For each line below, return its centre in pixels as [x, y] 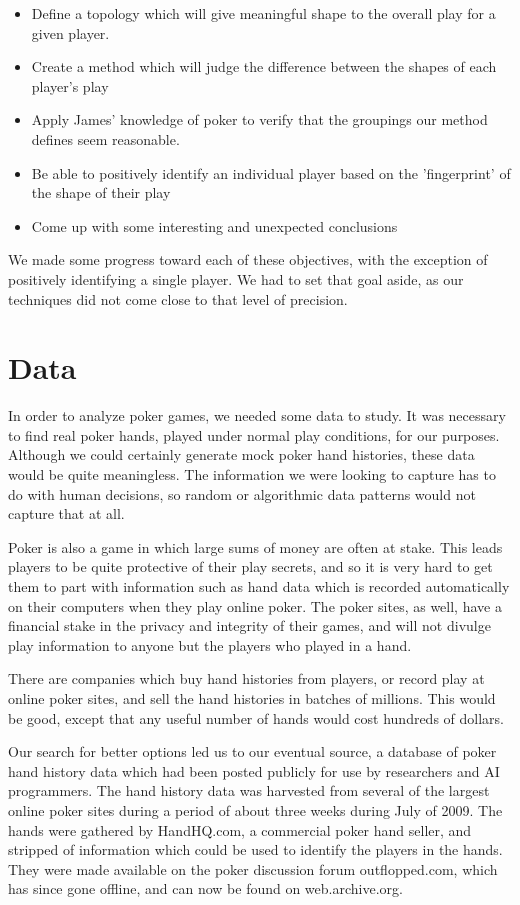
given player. [70, 32]
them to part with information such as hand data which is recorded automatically [259, 586]
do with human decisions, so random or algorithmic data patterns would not [242, 493]
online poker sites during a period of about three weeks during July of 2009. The [255, 809]
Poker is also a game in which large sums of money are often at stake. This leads [255, 546]
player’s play [70, 85]
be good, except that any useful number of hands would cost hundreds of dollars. [256, 717]
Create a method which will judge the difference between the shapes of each [264, 66]
